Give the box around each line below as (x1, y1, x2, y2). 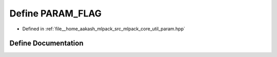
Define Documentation (9, 39, 84, 48)
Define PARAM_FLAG (9, 8, 102, 19)
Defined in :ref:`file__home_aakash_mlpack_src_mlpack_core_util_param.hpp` (22, 26, 186, 32)
